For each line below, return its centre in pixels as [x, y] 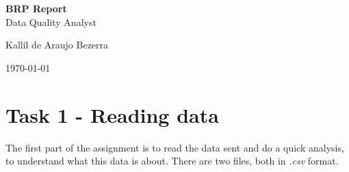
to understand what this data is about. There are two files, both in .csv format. [172, 161]
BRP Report [36, 8]
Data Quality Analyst [51, 21]
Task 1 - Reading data [112, 114]
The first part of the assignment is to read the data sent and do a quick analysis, [175, 147]
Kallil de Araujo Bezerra [57, 45]
